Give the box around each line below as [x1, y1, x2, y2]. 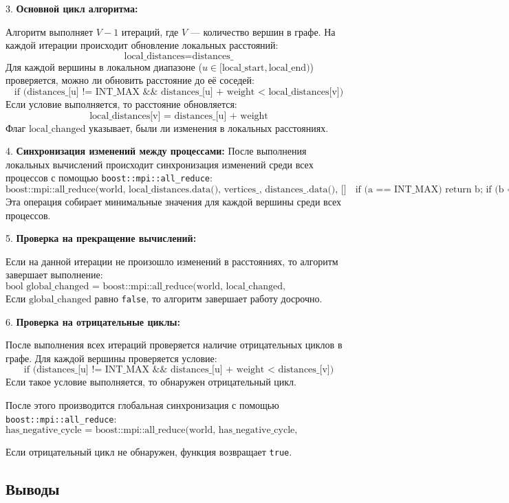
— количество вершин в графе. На [190, 24, 336, 38]
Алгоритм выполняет [6, 24, 94, 38]
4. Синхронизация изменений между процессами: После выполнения [6, 144, 307, 158]
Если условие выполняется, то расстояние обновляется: [6, 96, 237, 111]
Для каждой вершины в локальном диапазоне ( [6, 59, 202, 74]
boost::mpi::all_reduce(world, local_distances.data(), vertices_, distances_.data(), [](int [6, 185, 347, 194]
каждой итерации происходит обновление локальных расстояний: [6, 38, 279, 52]
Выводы [6, 478, 60, 500]
